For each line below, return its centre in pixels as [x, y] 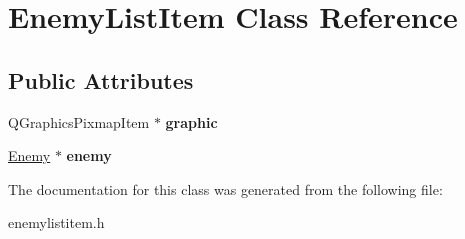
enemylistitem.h [56, 222]
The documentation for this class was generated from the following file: [225, 188]
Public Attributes [101, 79]
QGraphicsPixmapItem [79, 121]
